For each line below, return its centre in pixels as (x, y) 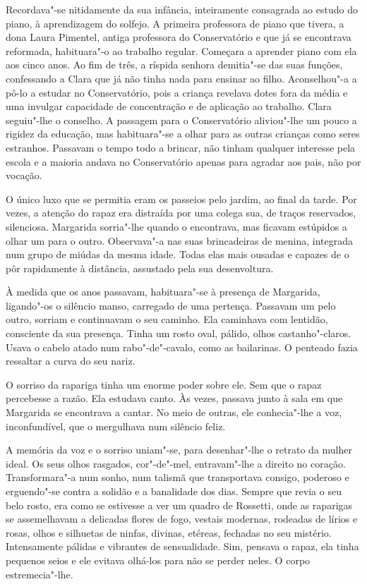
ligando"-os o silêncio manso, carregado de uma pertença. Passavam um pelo (171, 305)
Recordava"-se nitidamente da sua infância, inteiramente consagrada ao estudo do (182, 9)
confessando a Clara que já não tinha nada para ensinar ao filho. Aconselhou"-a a (181, 78)
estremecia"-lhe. (40, 574)
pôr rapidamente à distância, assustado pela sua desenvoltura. (140, 268)
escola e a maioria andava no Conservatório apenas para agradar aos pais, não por (183, 161)
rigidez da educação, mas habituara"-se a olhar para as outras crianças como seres (183, 134)
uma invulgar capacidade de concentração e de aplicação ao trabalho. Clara (169, 106)
